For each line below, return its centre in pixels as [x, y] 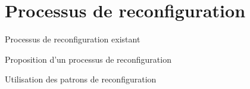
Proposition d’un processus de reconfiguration [88, 59]
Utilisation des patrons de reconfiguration [81, 79]
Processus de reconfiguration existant [73, 39]
